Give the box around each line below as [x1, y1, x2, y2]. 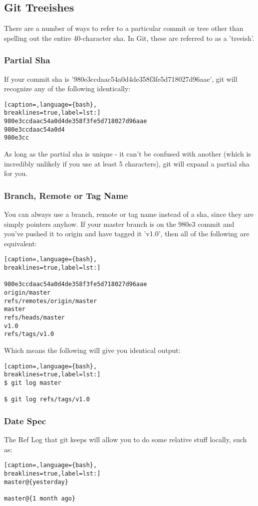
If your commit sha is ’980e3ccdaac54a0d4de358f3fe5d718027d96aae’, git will [4, 73, 238, 84]
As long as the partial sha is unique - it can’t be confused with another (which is [4, 149, 251, 159]
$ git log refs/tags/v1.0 [4, 396, 90, 403]
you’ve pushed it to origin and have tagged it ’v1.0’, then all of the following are [4, 228, 250, 239]
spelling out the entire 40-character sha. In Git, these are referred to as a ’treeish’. [4, 32, 255, 43]
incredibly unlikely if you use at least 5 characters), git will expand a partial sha [4, 158, 250, 169]
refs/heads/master [4, 314, 65, 322]
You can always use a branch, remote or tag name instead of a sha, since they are [4, 209, 254, 219]
